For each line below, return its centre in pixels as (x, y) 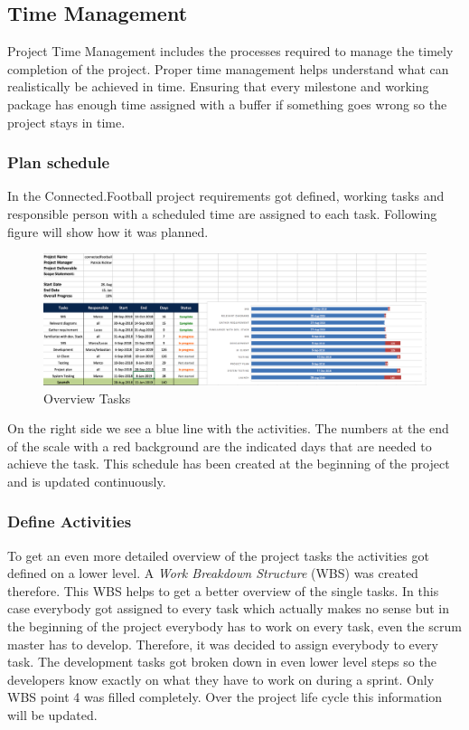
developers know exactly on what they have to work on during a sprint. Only (221, 679)
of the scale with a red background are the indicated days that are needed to (220, 446)
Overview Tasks (87, 398)
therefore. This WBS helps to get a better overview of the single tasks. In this (223, 590)
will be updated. (52, 715)
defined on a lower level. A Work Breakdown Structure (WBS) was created (213, 573)
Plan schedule (59, 162)
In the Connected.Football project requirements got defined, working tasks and (226, 196)
